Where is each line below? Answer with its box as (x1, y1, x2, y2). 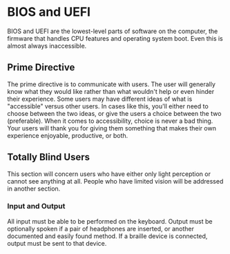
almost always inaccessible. (7, 41, 87, 50)
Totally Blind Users (7, 151, 90, 163)
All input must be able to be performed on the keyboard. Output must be (7, 217, 213, 225)
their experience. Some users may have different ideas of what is (7, 95, 193, 103)
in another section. (7, 184, 61, 193)
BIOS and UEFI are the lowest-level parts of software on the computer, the (7, 27, 218, 35)
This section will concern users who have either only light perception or (7, 170, 211, 178)
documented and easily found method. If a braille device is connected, (7, 232, 208, 240)
